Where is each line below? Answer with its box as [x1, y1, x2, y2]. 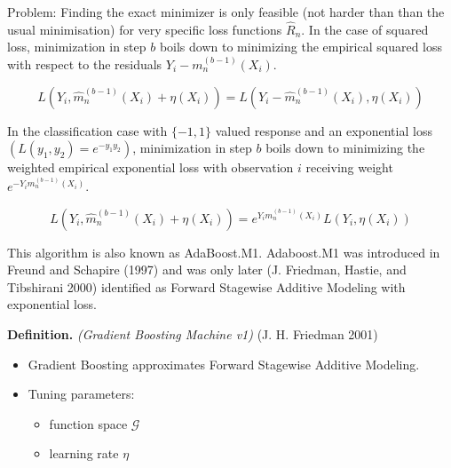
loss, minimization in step [7, 37, 146, 56]
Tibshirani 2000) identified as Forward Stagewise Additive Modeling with [7, 277, 406, 296]
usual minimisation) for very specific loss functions [7, 20, 282, 38]
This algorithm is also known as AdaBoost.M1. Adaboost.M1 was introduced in [7, 242, 440, 261]
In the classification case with [7, 121, 168, 139]
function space [49, 414, 128, 432]
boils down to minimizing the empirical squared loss [159, 37, 443, 56]
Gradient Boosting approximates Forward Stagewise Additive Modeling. [28, 354, 420, 373]
